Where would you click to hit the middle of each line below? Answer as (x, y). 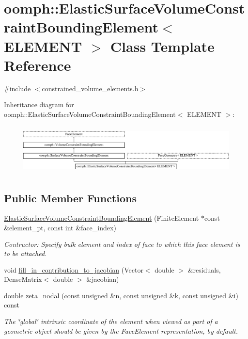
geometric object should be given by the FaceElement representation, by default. (121, 331)
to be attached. (25, 253)
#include (17, 88)
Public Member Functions (70, 198)
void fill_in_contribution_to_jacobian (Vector (74, 269)
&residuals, (204, 269)
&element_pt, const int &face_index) (60, 227)
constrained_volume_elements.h (90, 88)
